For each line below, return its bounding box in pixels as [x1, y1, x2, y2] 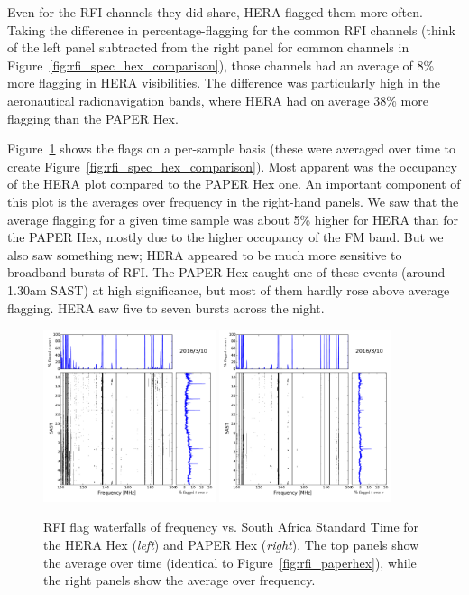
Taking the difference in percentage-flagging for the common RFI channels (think [7, 20, 455, 39]
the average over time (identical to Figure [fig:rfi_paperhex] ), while [43, 553, 417, 572]
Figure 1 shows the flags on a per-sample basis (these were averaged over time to [7, 139, 456, 158]
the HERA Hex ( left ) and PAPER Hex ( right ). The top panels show [43, 535, 419, 554]
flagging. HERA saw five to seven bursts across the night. [7, 298, 325, 317]
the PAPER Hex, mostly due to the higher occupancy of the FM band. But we [7, 228, 444, 246]
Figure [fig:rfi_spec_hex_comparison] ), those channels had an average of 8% [7, 55, 435, 74]
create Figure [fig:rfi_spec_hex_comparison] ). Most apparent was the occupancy [7, 156, 457, 175]
